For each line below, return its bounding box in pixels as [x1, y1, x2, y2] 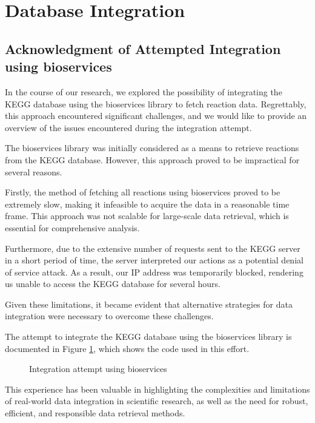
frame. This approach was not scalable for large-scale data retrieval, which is [5, 209, 289, 222]
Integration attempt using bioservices [29, 362, 167, 375]
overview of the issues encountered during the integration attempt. [5, 121, 252, 134]
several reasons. [5, 165, 62, 178]
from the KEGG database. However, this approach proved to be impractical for [5, 153, 300, 166]
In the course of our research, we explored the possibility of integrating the [5, 85, 282, 98]
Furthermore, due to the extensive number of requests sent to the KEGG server [5, 242, 300, 254]
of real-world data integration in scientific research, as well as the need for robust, [5, 394, 308, 407]
